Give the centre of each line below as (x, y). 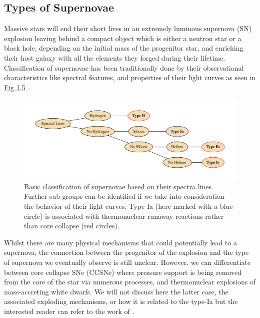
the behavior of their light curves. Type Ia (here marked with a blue (128, 206)
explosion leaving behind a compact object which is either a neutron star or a (123, 38)
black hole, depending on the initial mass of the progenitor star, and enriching (124, 48)
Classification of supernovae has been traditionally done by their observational (124, 67)
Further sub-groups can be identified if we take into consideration (124, 196)
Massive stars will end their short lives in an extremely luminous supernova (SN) (128, 28)
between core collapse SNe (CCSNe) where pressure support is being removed (123, 272)
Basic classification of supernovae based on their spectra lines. (119, 186)
